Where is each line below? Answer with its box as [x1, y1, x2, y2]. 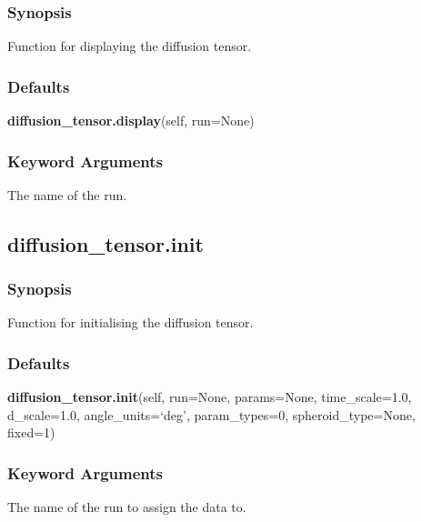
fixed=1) [7, 423, 55, 442]
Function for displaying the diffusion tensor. [7, 36, 252, 55]
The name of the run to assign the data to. [7, 497, 246, 517]
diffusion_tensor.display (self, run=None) [7, 111, 255, 130]
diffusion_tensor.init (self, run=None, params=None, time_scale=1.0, [7, 387, 412, 407]
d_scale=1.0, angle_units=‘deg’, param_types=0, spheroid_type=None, [7, 405, 416, 424]
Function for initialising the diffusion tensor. [7, 313, 254, 332]
